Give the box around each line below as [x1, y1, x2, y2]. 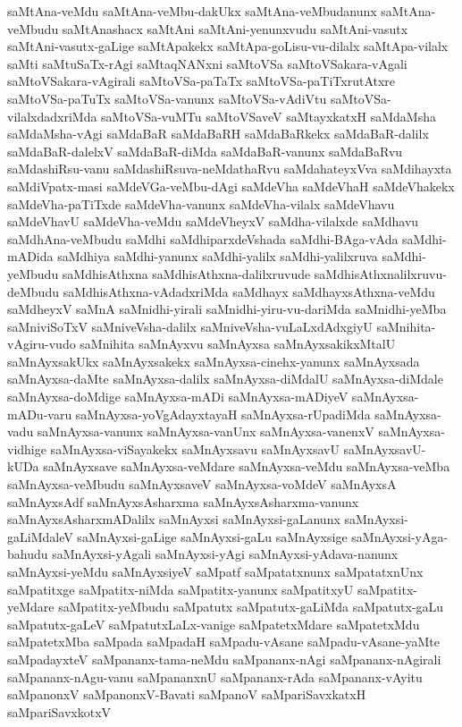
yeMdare [7, 597, 55, 616]
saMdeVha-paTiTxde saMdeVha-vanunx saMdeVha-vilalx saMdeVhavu [7, 194, 395, 213]
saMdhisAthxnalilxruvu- [314, 264, 447, 283]
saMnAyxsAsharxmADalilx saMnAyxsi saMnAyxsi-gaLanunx [7, 510, 340, 528]
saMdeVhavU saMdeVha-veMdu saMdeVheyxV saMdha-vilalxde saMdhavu [7, 212, 419, 231]
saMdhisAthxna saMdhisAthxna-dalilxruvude [62, 264, 311, 283]
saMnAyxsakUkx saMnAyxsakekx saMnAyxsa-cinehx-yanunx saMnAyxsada [7, 351, 420, 370]
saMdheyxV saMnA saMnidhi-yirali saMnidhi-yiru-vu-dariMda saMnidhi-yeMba [7, 300, 447, 318]
